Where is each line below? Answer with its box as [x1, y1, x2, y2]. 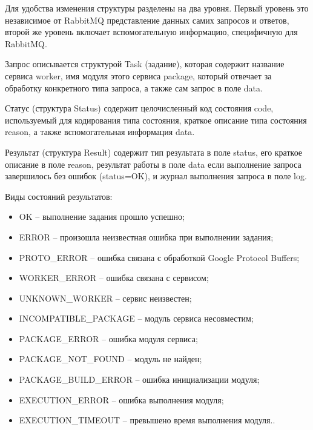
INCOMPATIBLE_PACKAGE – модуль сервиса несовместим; [19, 312, 254, 325]
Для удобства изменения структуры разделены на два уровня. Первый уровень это [5, 2, 309, 14]
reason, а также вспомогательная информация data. [5, 125, 195, 138]
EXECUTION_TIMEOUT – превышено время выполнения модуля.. [19, 414, 275, 426]
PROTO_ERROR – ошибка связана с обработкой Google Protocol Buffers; [19, 251, 300, 263]
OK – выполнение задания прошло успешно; [19, 210, 185, 223]
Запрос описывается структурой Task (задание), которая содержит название [5, 58, 285, 70]
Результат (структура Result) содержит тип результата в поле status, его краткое [5, 145, 303, 158]
